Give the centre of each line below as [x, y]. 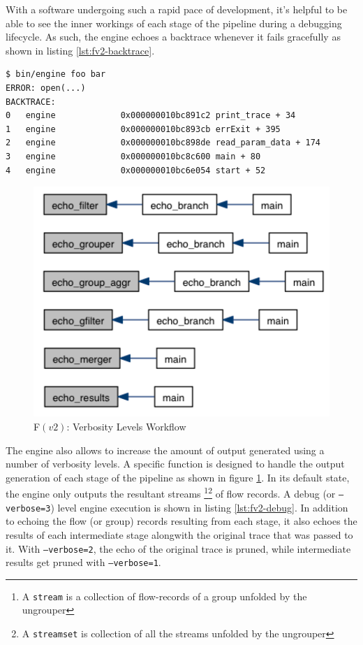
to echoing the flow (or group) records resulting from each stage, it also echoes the [181, 521]
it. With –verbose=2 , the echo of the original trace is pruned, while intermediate [178, 548]
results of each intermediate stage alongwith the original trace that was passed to [179, 534]
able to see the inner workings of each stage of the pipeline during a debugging [174, 23]
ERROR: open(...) [46, 88]
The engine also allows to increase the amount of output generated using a [165, 450]
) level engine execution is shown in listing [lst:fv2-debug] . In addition [199, 507]
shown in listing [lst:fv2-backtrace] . [80, 50]
